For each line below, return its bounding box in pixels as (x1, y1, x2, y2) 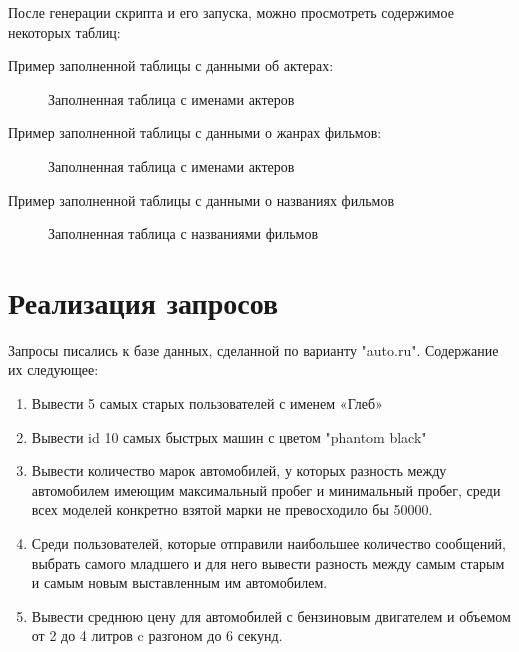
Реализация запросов (8, 281, 279, 322)
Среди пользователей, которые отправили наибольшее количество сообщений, (31, 533, 507, 554)
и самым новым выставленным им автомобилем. (31, 572, 328, 593)
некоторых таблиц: (8, 21, 121, 42)
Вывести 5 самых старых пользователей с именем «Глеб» (31, 393, 383, 414)
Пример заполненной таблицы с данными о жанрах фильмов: (8, 122, 382, 143)
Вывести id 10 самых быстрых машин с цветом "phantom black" (31, 426, 427, 447)
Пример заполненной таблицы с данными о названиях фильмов (8, 189, 394, 210)
